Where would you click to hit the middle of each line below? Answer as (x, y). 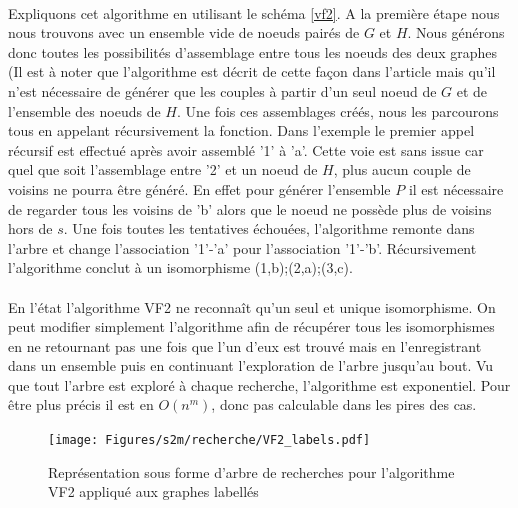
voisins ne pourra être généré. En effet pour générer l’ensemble (199, 188)
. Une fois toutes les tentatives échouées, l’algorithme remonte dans (269, 228)
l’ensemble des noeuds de (84, 110)
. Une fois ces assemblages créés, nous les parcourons (337, 110)
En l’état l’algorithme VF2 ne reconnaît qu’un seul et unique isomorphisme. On (252, 306)
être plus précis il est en (81, 404)
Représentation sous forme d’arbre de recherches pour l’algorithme (251, 471)
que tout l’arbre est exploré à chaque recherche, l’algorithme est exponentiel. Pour (259, 384)
